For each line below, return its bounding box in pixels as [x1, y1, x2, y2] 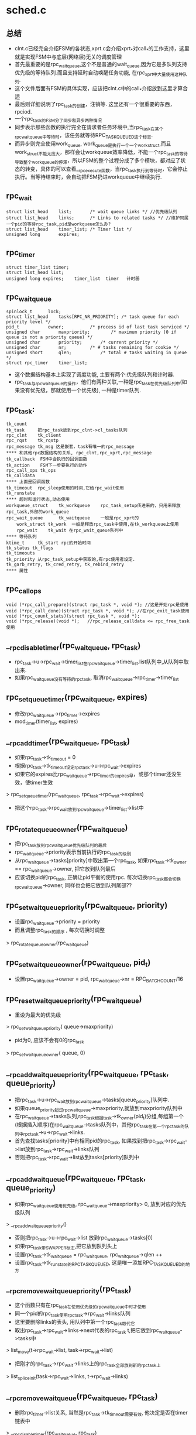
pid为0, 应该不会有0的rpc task [14, 1037, 84, 1045]
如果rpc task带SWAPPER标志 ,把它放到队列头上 [14, 1242, 118, 1251]
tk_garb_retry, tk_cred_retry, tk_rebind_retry [6, 561, 125, 568]
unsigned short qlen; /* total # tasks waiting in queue [6, 350, 187, 356]
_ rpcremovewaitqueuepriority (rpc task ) [6, 1283, 132, 1295]
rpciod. [14, 108, 32, 115]
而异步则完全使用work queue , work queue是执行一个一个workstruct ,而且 [14, 140, 171, 148]
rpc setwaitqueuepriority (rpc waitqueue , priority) [6, 900, 168, 912]
